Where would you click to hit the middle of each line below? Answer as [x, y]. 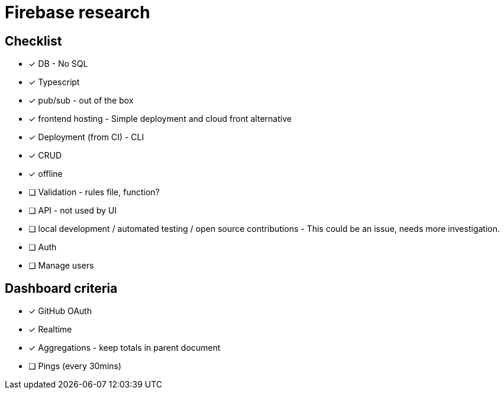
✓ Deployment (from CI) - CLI [86, 137]
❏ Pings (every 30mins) [75, 366]
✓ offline [46, 174]
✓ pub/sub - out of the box [81, 101]
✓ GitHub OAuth [60, 311]
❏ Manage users [61, 266]
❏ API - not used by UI [73, 211]
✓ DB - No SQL [58, 64]
